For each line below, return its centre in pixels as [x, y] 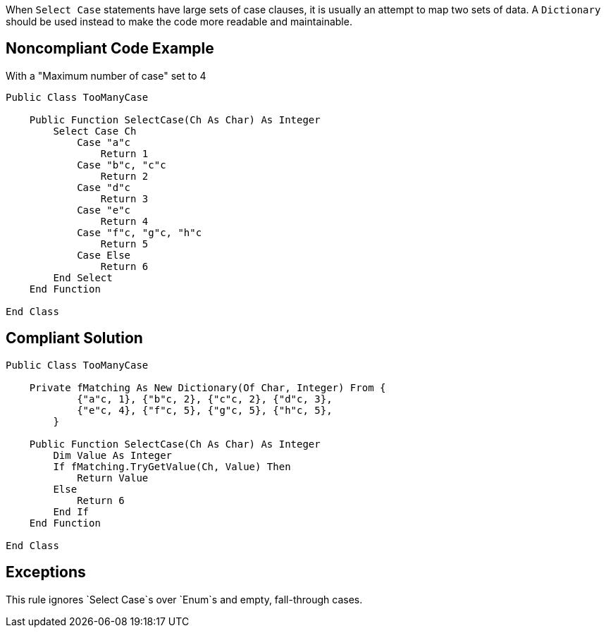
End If [71, 511]
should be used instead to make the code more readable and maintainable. [179, 21]
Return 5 [124, 244]
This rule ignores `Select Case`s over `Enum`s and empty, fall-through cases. [184, 599]
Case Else [104, 255]
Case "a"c [104, 142]
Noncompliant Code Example [110, 49]
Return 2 [124, 176]
